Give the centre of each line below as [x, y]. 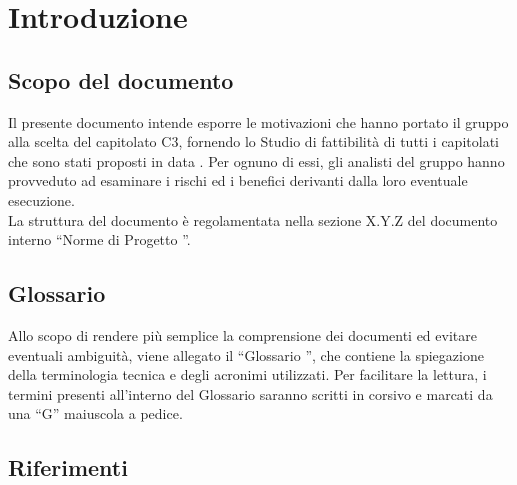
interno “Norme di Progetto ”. [99, 239]
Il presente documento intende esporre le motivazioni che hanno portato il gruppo [258, 121]
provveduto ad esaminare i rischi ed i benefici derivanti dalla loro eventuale [238, 180]
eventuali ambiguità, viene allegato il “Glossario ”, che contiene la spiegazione [246, 354]
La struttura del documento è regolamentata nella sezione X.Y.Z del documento [253, 219]
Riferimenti [68, 467]
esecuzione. [41, 199]
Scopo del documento [121, 79]
